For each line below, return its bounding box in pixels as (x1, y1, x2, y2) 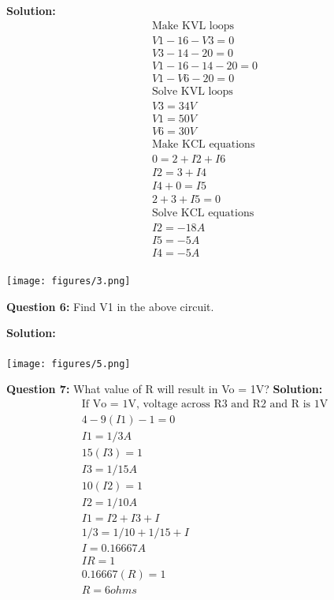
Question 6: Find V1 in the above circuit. (6, 298, 214, 314)
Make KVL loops (151, 20, 234, 32)
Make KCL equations (151, 138, 255, 150)
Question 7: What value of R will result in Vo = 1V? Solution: (6, 381, 323, 397)
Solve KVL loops (151, 85, 233, 97)
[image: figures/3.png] (6, 276, 131, 287)
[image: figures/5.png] (6, 358, 131, 369)
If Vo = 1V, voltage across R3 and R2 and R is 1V (81, 398, 328, 410)
